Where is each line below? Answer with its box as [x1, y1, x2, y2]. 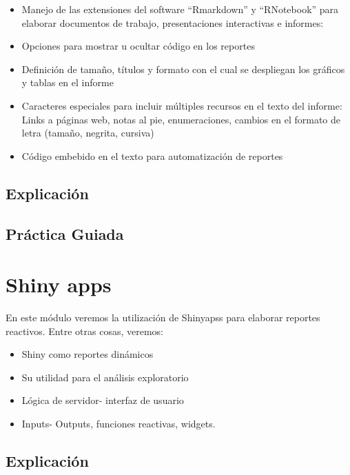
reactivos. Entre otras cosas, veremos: [6, 323, 163, 338]
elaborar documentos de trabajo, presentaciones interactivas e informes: [21, 15, 324, 30]
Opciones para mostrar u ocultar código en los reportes [21, 39, 255, 53]
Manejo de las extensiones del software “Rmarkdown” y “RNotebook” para [21, 2, 339, 16]
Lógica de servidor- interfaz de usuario [21, 393, 184, 407]
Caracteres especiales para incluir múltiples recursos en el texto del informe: [21, 98, 342, 112]
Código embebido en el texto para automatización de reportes [21, 148, 283, 163]
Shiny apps [6, 270, 112, 299]
